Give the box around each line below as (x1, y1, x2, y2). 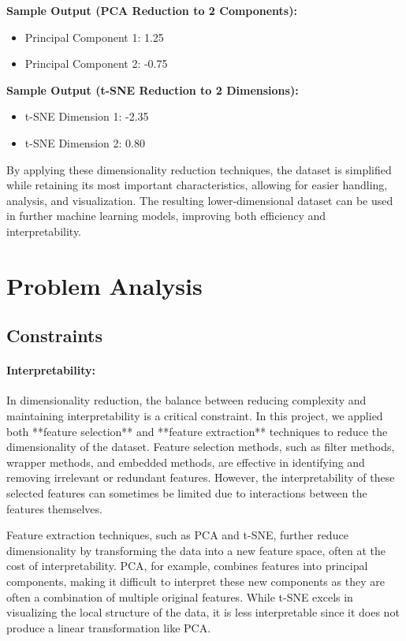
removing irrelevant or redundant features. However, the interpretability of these (6, 469, 395, 486)
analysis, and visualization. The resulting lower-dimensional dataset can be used (6, 192, 393, 208)
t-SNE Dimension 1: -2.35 (24, 108, 149, 125)
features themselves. (6, 500, 102, 516)
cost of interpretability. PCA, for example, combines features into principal (6, 557, 368, 574)
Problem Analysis (6, 269, 203, 301)
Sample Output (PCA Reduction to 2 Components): (6, 2, 297, 18)
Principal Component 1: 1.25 (24, 28, 164, 45)
